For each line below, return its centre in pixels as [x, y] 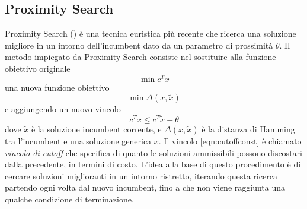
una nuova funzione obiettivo [57, 87]
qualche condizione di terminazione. [69, 199]
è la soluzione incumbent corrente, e [96, 129]
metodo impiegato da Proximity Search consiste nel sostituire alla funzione [140, 57]
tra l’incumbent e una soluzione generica [78, 140]
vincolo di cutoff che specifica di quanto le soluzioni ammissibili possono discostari [153, 152]
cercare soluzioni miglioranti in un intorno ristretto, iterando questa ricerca [141, 175]
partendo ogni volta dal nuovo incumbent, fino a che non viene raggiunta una [145, 187]
